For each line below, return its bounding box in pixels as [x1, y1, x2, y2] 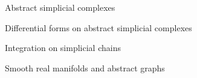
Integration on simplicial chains [5, 41, 121, 54]
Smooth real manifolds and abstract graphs [5, 61, 165, 74]
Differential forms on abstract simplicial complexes [5, 21, 192, 34]
